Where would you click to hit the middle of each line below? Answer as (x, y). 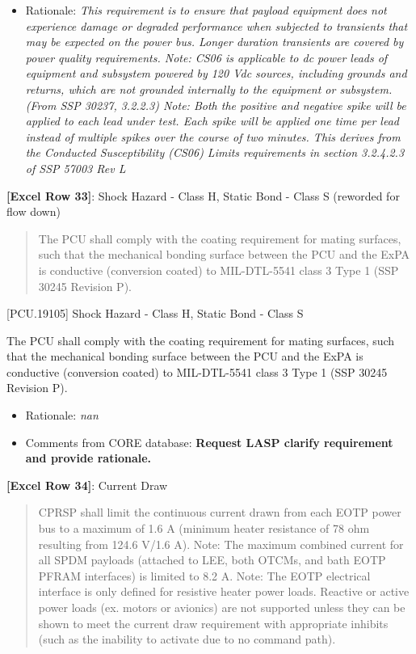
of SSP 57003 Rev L (76, 168)
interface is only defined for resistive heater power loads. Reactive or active (224, 591)
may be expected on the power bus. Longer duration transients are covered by (214, 42)
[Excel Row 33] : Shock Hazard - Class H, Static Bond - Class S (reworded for (203, 195)
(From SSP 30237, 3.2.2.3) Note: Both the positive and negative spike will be (216, 105)
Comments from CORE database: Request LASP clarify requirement (209, 442)
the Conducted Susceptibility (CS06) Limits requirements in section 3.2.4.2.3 (215, 152)
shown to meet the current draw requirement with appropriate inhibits (213, 623)
